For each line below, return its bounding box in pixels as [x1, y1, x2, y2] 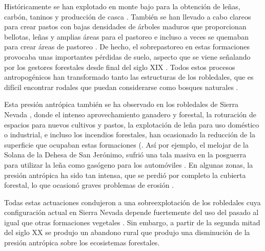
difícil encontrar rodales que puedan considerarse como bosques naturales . [4, 81, 238, 92]
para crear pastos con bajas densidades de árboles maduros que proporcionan [4, 21, 247, 32]
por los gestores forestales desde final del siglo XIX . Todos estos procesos [4, 61, 235, 72]
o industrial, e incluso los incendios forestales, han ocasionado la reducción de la [4, 129, 255, 140]
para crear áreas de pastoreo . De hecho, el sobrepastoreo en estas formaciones [4, 41, 250, 52]
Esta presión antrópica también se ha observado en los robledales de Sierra [4, 99, 239, 110]
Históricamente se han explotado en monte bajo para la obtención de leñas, [4, 1, 240, 11]
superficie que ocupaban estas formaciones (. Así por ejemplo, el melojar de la [4, 139, 249, 150]
